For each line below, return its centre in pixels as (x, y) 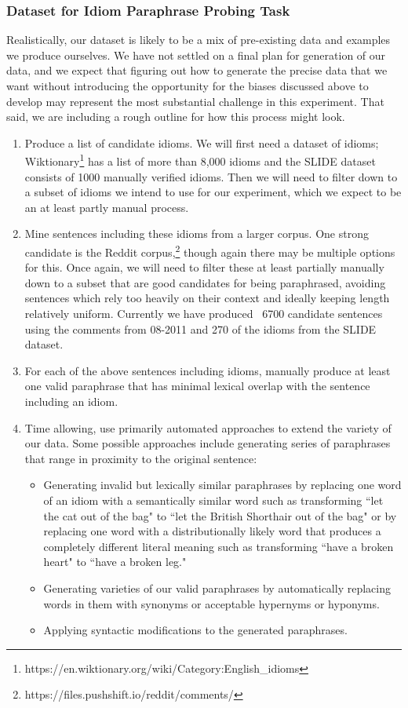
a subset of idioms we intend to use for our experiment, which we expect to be (213, 192)
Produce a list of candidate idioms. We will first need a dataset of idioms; (202, 142)
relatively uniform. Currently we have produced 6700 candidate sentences (204, 314)
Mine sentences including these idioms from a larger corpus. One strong (197, 234)
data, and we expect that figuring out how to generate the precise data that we (197, 70)
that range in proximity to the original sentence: (141, 458)
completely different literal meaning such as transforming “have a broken (219, 546)
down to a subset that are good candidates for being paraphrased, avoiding (205, 282)
